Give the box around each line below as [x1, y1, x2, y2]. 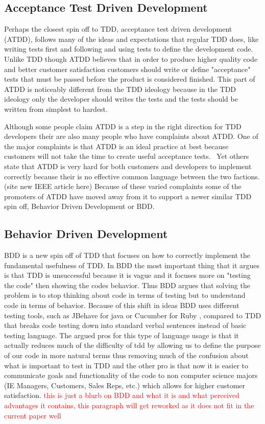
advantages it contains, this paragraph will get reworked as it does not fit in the [4, 400, 254, 410]
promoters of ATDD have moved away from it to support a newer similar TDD [4, 191, 252, 201]
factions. [233, 171, 260, 181]
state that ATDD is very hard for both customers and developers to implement [4, 160, 252, 171]
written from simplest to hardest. [4, 103, 108, 114]
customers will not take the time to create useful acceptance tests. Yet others [4, 151, 249, 161]
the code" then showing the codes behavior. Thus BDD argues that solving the [4, 279, 250, 290]
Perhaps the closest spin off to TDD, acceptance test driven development [4, 23, 232, 34]
